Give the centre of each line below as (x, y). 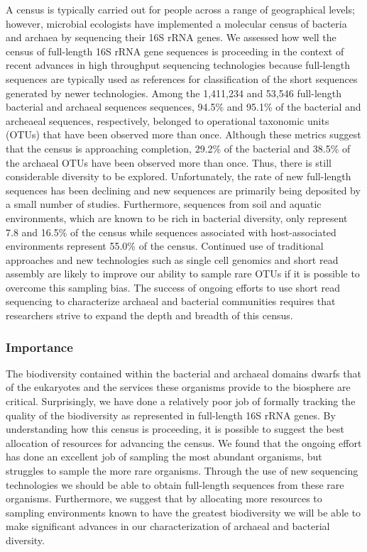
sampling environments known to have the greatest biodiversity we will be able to (183, 512)
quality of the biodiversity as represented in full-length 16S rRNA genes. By (171, 415)
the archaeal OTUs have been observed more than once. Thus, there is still (169, 162)
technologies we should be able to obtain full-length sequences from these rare (175, 484)
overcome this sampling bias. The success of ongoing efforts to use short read (173, 287)
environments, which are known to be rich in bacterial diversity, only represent (177, 217)
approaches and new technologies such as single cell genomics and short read (172, 259)
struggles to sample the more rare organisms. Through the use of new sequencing (182, 471)
